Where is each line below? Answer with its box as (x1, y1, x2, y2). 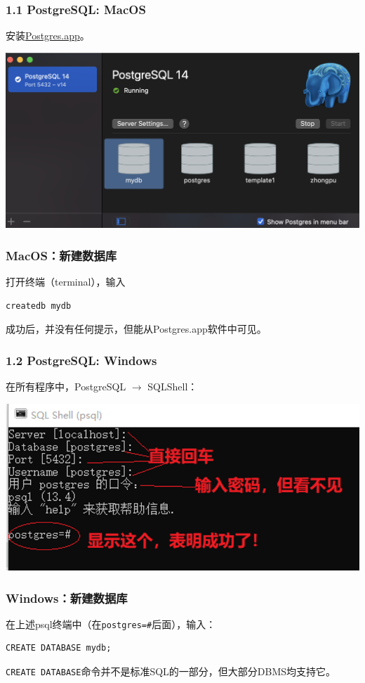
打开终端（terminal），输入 (6, 274, 126, 289)
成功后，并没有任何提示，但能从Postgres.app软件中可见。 (6, 321, 267, 336)
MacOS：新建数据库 (6, 246, 117, 264)
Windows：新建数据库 (6, 589, 128, 606)
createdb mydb (6, 300, 72, 311)
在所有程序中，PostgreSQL (6, 379, 126, 394)
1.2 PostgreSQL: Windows (6, 351, 157, 369)
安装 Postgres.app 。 (6, 28, 90, 43)
